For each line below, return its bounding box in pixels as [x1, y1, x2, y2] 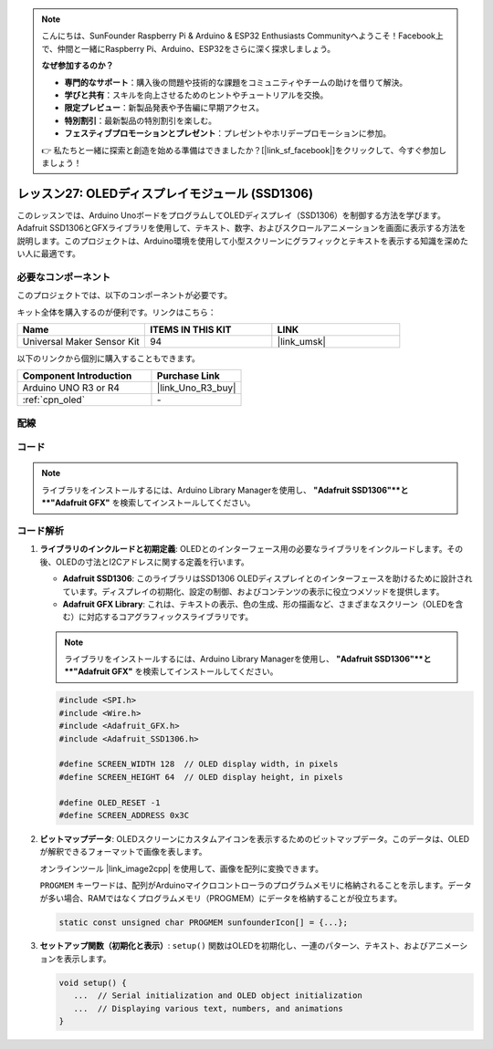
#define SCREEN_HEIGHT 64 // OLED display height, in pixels [58, 772, 343, 782]
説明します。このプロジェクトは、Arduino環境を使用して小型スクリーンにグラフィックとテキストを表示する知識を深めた [16, 235, 469, 246]
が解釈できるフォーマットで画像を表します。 [39, 846, 207, 857]
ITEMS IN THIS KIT [149, 323, 232, 336]
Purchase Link [156, 369, 221, 382]
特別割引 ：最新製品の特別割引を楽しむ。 [64, 115, 216, 126]
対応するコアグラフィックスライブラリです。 [86, 611, 254, 622]
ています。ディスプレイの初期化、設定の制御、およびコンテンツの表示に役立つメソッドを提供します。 [62, 586, 445, 597]
